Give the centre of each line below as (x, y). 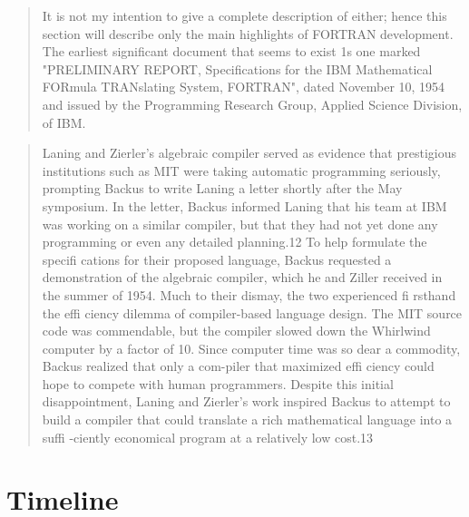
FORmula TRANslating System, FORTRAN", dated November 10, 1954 (244, 87)
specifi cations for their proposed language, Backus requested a (217, 259)
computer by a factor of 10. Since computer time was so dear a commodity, (251, 348)
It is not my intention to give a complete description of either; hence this (244, 15)
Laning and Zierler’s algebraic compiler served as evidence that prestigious (249, 153)
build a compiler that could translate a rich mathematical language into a (247, 419)
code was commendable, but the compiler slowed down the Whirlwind (236, 331)
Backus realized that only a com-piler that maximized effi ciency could (238, 366)
